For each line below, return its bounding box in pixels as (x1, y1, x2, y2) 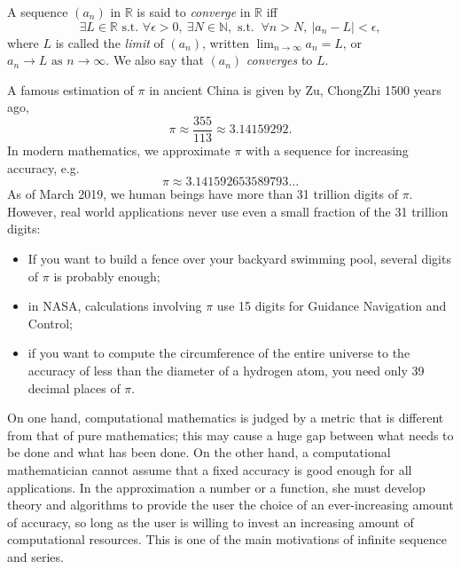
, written (201, 33, 249, 51)
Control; (27, 313, 74, 332)
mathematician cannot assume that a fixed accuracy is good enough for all (7, 460, 412, 478)
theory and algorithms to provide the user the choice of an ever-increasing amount (7, 495, 454, 514)
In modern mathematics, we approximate (7, 141, 230, 160)
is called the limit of (55, 33, 164, 51)
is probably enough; (53, 266, 160, 285)
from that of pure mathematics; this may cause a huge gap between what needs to (7, 425, 454, 444)
